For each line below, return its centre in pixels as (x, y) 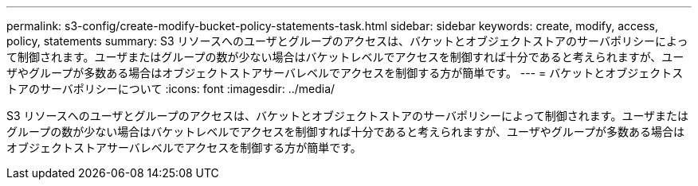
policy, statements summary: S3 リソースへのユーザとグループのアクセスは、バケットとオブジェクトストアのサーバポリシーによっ (347, 41)
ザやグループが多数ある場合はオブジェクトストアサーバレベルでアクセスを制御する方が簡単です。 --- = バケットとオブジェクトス (345, 73)
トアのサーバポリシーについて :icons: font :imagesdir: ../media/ (171, 89)
